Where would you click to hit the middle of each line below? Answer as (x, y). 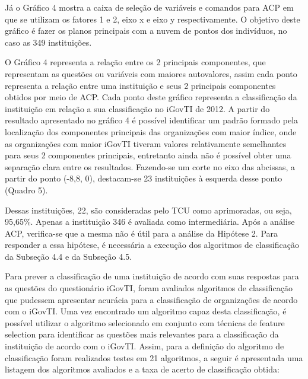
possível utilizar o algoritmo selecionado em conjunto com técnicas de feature (145, 322)
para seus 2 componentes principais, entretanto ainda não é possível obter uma (148, 155)
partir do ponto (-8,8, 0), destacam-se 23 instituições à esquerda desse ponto (144, 178)
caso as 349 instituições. (48, 42)
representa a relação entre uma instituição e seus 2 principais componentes (140, 85)
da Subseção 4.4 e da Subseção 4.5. (69, 256)
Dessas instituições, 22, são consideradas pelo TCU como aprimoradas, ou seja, (148, 210)
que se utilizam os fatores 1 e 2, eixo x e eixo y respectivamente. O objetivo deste (153, 19)
